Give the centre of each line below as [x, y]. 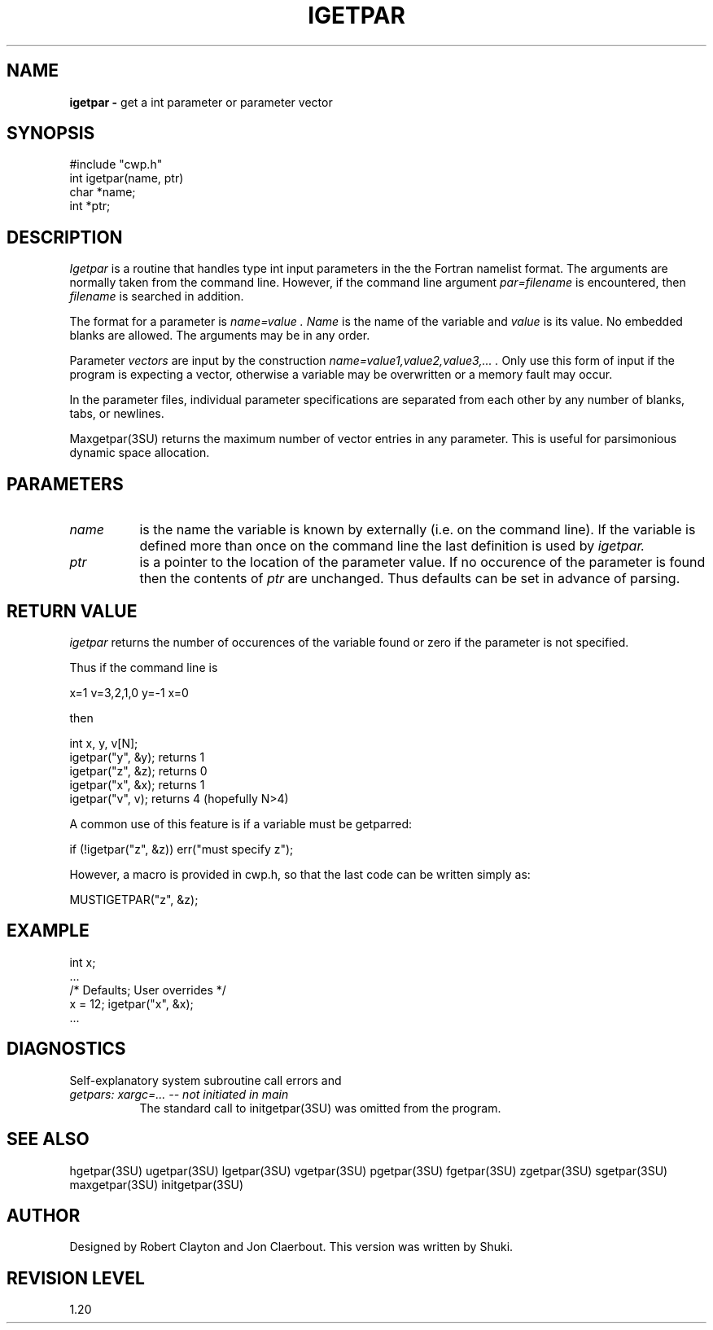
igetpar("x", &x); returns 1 [137, 784]
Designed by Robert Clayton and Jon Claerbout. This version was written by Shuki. [291, 1247]
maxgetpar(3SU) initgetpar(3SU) [157, 1184]
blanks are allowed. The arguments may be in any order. [220, 336]
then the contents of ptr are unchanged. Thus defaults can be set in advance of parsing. [410, 579]
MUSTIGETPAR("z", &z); [134, 899]
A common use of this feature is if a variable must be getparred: [241, 823]
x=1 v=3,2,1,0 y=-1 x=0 [129, 692]
